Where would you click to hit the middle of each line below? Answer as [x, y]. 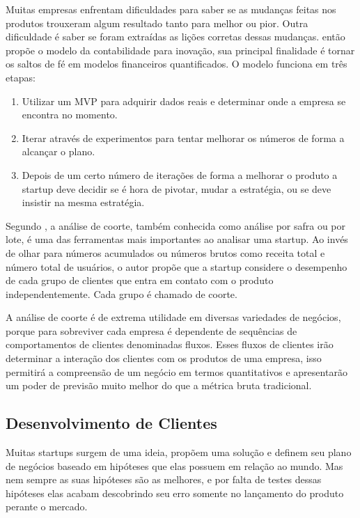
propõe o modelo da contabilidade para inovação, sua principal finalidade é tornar [180, 50]
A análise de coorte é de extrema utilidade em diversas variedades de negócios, [173, 317]
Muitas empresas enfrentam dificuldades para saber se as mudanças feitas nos [171, 9]
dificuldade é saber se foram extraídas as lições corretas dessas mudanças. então [175, 37]
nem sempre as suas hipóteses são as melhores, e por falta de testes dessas [164, 479]
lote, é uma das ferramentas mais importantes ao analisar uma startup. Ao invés [177, 239]
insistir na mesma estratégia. [83, 202]
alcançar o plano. [58, 151]
